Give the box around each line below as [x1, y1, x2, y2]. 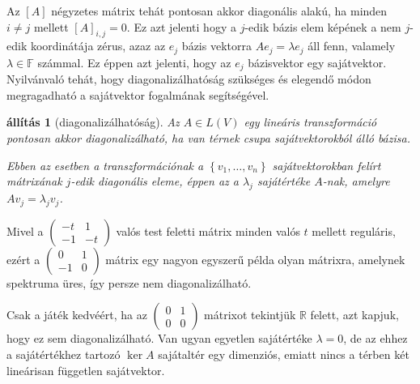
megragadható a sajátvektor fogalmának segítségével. [6, 86, 269, 103]
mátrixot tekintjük [204, 306, 296, 323]
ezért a [6, 250, 40, 267]
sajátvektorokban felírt [272, 156, 381, 173]
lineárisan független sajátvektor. [6, 361, 165, 378]
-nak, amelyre [322, 173, 390, 190]
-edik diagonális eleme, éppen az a [70, 173, 239, 190]
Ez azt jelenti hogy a [134, 18, 236, 35]
